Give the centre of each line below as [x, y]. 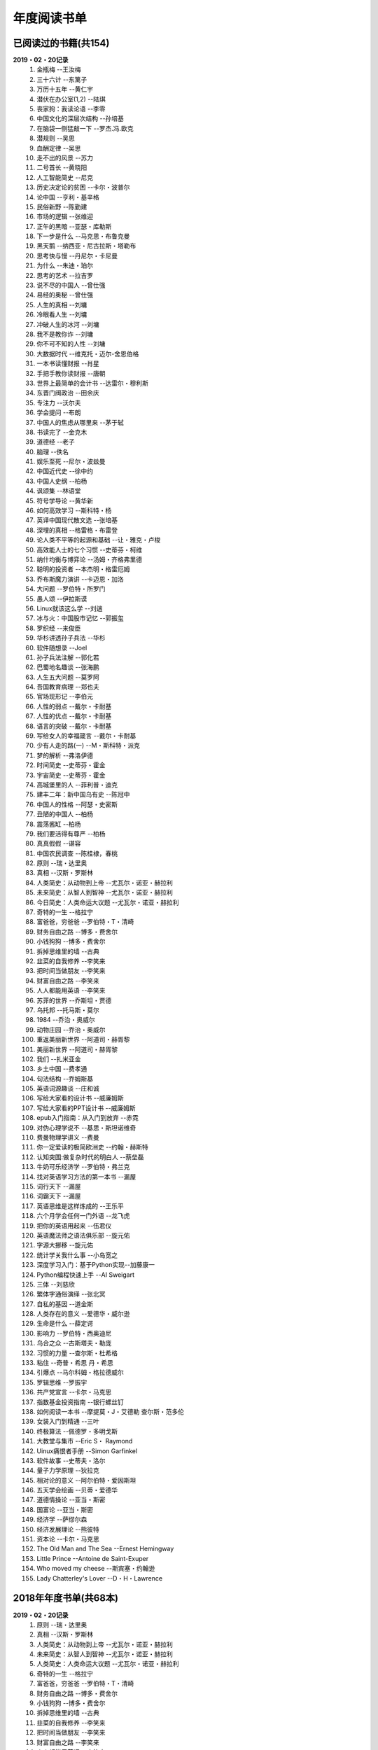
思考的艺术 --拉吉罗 [65, 275]
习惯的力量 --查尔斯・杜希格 [77, 1353]
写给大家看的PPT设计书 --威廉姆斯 [86, 1108]
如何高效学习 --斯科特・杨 [74, 510]
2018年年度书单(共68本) [66, 1598]
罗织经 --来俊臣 [59, 628]
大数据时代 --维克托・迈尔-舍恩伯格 [88, 353]
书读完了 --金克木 [62, 432]
